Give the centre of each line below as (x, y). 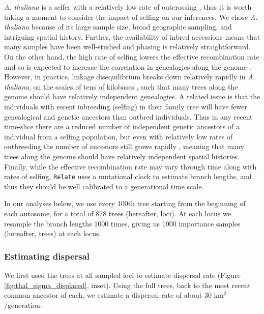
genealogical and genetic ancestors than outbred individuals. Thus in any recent (128, 116)
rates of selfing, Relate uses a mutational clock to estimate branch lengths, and (128, 176)
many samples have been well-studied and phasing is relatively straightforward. (127, 47)
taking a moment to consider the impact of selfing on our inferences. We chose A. (131, 17)
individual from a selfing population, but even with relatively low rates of (119, 136)
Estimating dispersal (47, 256)
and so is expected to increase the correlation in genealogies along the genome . (128, 66)
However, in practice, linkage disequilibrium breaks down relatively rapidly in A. (130, 77)
